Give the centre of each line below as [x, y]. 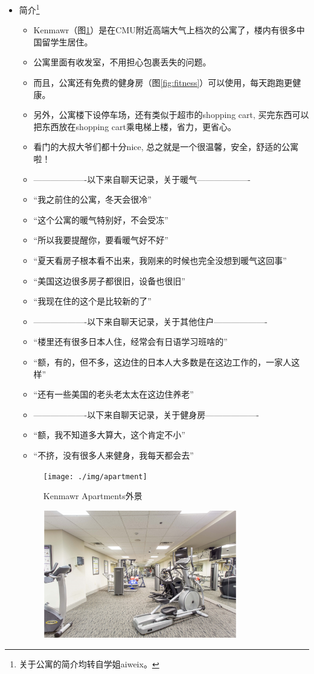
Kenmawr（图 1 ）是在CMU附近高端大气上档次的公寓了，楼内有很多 [165, 30]
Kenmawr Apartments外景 [93, 496]
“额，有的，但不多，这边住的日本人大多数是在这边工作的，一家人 [162, 362]
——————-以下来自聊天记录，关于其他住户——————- [150, 321]
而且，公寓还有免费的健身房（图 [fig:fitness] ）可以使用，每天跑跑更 [163, 83]
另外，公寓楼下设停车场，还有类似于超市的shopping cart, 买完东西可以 [171, 115]
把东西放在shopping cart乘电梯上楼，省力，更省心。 [135, 126]
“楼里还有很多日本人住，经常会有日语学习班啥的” [130, 342]
